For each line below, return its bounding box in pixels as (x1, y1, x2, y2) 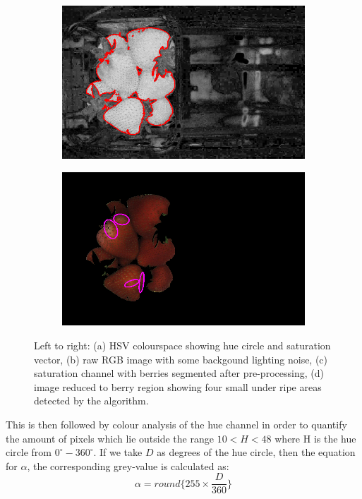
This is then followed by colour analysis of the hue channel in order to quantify (6, 416, 347, 431)
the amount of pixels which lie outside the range (6, 431, 214, 445)
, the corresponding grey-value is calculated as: (27, 458, 229, 473)
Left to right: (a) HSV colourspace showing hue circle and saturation (34, 337, 331, 352)
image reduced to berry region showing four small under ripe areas (34, 379, 322, 394)
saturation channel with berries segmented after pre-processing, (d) (34, 366, 324, 380)
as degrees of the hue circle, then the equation (157, 445, 356, 459)
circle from (6, 445, 52, 459)
